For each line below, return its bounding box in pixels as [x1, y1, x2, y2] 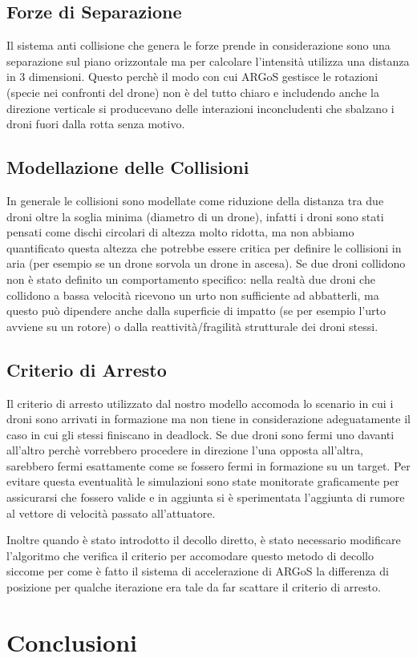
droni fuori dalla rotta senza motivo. [6, 115, 185, 132]
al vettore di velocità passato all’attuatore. [6, 504, 216, 521]
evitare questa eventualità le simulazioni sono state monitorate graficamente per [6, 473, 399, 490]
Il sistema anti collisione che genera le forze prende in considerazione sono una [6, 37, 391, 54]
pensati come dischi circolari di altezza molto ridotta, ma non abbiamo [6, 224, 354, 240]
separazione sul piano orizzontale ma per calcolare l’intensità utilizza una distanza [6, 52, 410, 69]
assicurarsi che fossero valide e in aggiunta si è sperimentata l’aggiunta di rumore [6, 489, 405, 506]
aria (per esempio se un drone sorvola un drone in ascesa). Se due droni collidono [6, 255, 406, 272]
